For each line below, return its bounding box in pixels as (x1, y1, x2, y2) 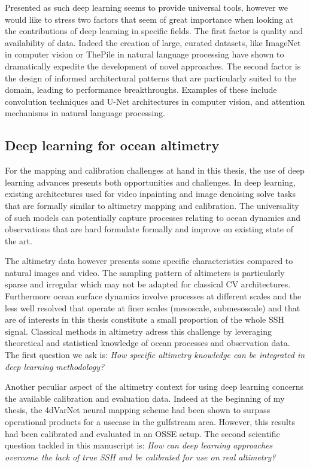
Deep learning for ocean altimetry (5, 136, 220, 154)
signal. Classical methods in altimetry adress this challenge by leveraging (5, 325, 272, 337)
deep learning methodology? (5, 360, 105, 372)
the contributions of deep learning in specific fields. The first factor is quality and (5, 25, 303, 37)
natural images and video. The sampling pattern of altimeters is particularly (5, 266, 285, 278)
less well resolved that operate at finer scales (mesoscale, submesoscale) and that (5, 301, 300, 314)
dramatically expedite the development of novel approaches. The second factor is (5, 59, 301, 72)
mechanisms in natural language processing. (5, 107, 165, 119)
